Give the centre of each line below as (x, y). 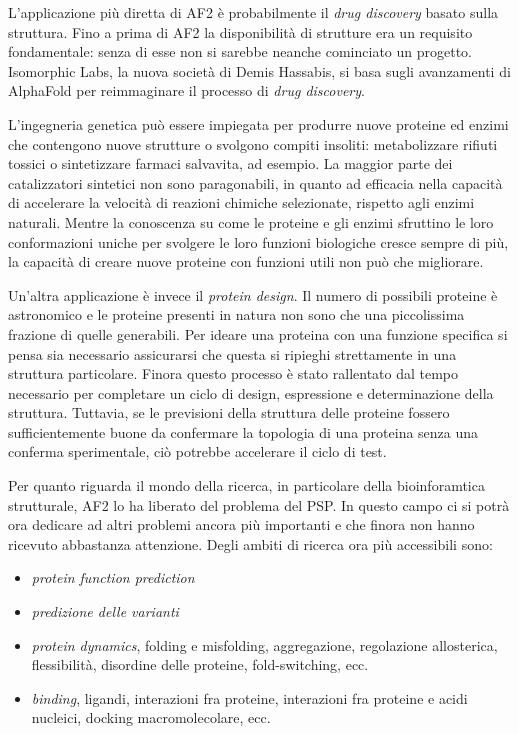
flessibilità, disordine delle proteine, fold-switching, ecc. (200, 664)
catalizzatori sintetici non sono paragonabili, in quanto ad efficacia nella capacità (255, 182)
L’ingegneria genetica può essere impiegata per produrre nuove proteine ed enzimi (258, 123)
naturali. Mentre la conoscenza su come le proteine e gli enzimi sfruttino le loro (251, 221)
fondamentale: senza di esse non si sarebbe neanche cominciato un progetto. (240, 51)
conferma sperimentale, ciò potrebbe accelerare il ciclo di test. (197, 451)
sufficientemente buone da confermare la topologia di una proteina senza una (243, 431)
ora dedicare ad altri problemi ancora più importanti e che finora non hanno (241, 524)
